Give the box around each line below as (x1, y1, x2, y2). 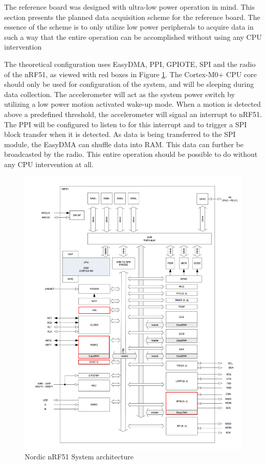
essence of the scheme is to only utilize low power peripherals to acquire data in (4, 21, 254, 32)
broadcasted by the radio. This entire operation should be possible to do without (4, 149, 258, 159)
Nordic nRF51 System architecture (25, 451, 134, 462)
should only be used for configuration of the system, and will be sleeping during (4, 79, 254, 89)
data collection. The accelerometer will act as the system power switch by (4, 88, 235, 99)
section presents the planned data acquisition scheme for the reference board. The (4, 11, 260, 22)
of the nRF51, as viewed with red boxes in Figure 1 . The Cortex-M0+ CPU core (4, 68, 257, 79)
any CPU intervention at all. (4, 158, 94, 169)
